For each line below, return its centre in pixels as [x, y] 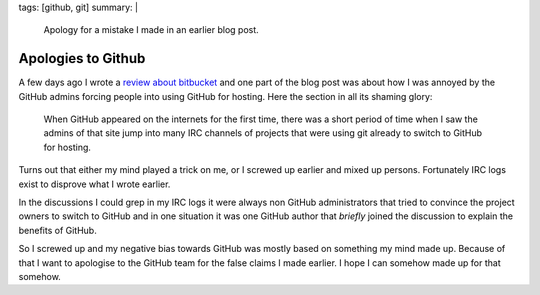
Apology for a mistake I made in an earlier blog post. [151, 30]
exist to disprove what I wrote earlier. [94, 184]
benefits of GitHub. [57, 230]
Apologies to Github [82, 58]
